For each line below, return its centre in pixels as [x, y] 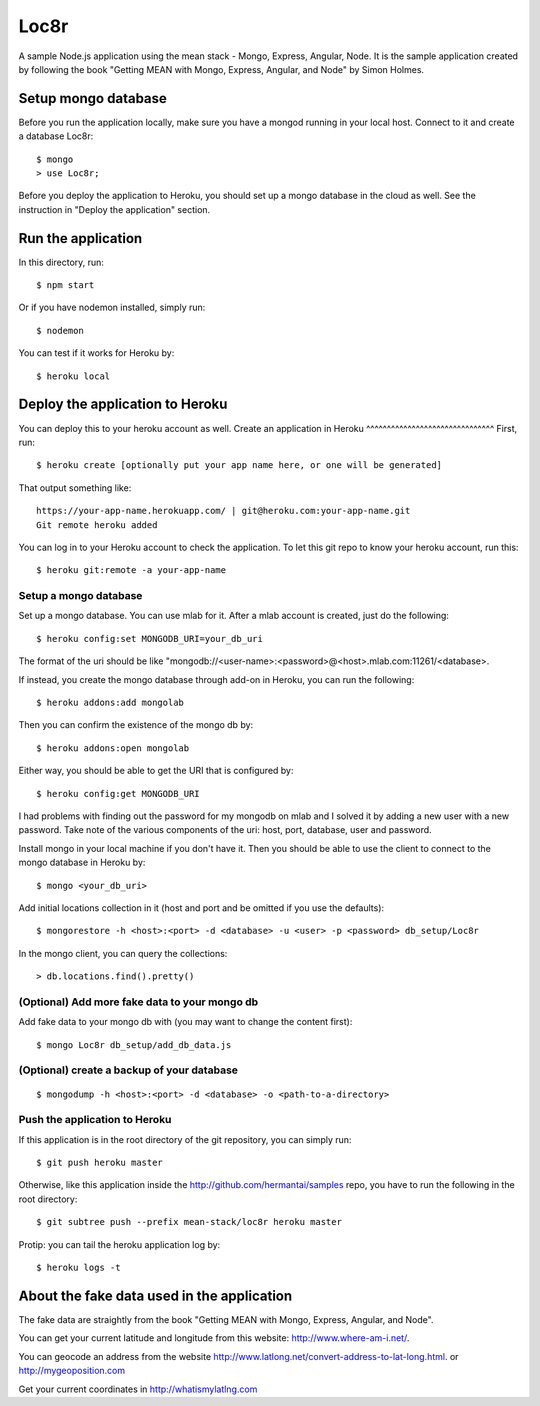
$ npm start [65, 285]
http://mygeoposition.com [72, 1371]
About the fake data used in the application [155, 1295]
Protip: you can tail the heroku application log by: [119, 1244]
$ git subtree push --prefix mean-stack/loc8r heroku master [189, 1222]
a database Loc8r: [56, 136]
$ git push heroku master [100, 1163]
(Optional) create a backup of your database [128, 1070]
